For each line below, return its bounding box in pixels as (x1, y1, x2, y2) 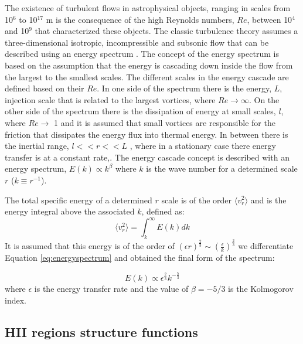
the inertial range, (5, 139, 69, 152)
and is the (250, 193, 287, 206)
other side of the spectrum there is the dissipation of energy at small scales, (5, 105, 276, 117)
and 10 (5, 25, 29, 37)
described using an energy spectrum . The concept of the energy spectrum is (5, 47, 280, 60)
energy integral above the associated (5, 205, 135, 217)
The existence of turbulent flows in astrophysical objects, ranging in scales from (5, 2, 291, 13)
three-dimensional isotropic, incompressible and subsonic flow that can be (5, 36, 269, 48)
